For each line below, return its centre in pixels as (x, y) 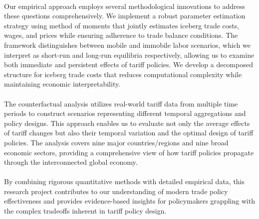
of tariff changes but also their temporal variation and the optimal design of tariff (129, 133)
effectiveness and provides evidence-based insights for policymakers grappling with (130, 201)
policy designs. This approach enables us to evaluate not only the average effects (127, 123)
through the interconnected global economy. (71, 162)
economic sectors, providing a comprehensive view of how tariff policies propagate (129, 152)
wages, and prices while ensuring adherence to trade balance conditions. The (121, 35)
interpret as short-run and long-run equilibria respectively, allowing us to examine (129, 55)
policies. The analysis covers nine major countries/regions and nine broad (116, 142)
